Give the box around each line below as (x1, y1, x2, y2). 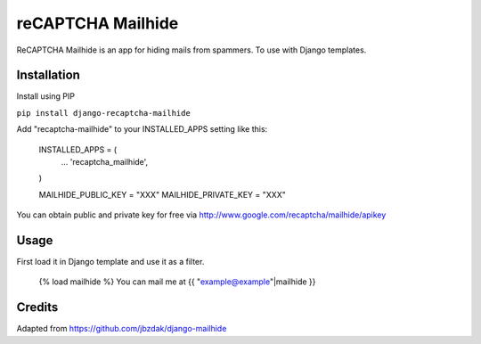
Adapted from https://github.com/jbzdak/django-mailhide (16, 324, 227, 334)
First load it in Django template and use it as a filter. (16, 257, 205, 267)
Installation (16, 68, 80, 83)
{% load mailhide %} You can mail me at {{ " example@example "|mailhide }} (38, 276, 316, 287)
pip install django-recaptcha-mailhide (16, 108, 191, 118)
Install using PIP (16, 91, 76, 102)
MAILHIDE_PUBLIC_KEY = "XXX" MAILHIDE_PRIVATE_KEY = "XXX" (38, 189, 287, 200)
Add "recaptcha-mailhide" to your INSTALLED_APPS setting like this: (16, 124, 268, 135)
